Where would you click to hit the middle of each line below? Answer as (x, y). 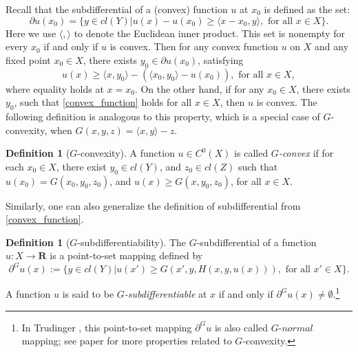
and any (332, 46)
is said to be (88, 294)
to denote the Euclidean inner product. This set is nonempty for (210, 33)
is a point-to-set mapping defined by (126, 255)
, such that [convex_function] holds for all (103, 102)
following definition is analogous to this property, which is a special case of (163, 116)
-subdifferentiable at (166, 294)
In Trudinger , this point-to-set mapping (107, 327)
